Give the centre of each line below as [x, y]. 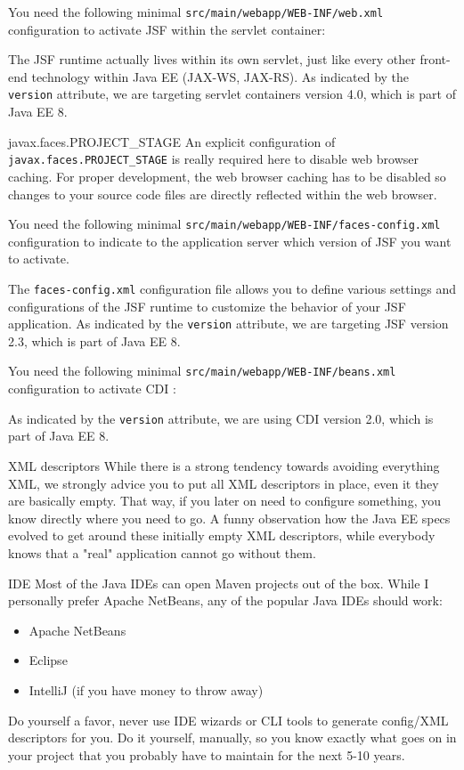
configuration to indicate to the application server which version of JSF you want [230, 241]
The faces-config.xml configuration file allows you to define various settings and [232, 288]
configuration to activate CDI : [92, 389]
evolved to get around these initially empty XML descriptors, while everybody [222, 535]
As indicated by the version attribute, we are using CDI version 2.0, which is [221, 418]
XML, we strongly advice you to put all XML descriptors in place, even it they [224, 483]
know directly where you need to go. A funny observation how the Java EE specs [229, 518]
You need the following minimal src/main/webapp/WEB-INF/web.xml [196, 12]
